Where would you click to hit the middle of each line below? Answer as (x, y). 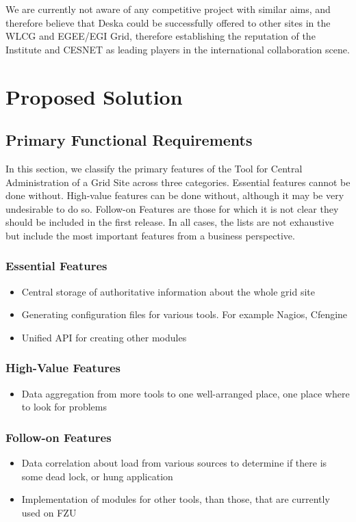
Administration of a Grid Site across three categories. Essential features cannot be (178, 182)
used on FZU (49, 512)
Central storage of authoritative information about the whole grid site (168, 291)
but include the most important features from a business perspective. (150, 235)
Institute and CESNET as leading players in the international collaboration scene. (178, 49)
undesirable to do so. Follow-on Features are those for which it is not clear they (172, 208)
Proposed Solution (94, 96)
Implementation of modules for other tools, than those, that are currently (176, 499)
